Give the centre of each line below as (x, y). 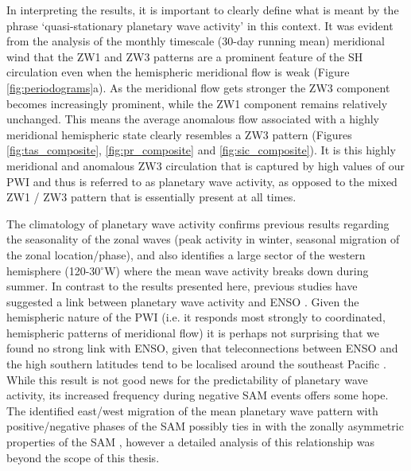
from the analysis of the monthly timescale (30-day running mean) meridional (196, 41)
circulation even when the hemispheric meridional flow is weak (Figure (178, 72)
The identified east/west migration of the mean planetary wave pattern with (192, 410)
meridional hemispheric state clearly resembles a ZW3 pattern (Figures (179, 134)
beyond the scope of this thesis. (83, 457)
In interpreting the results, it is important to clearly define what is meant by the (203, 10)
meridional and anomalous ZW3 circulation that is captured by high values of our (205, 165)
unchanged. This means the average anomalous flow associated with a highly (193, 119)
